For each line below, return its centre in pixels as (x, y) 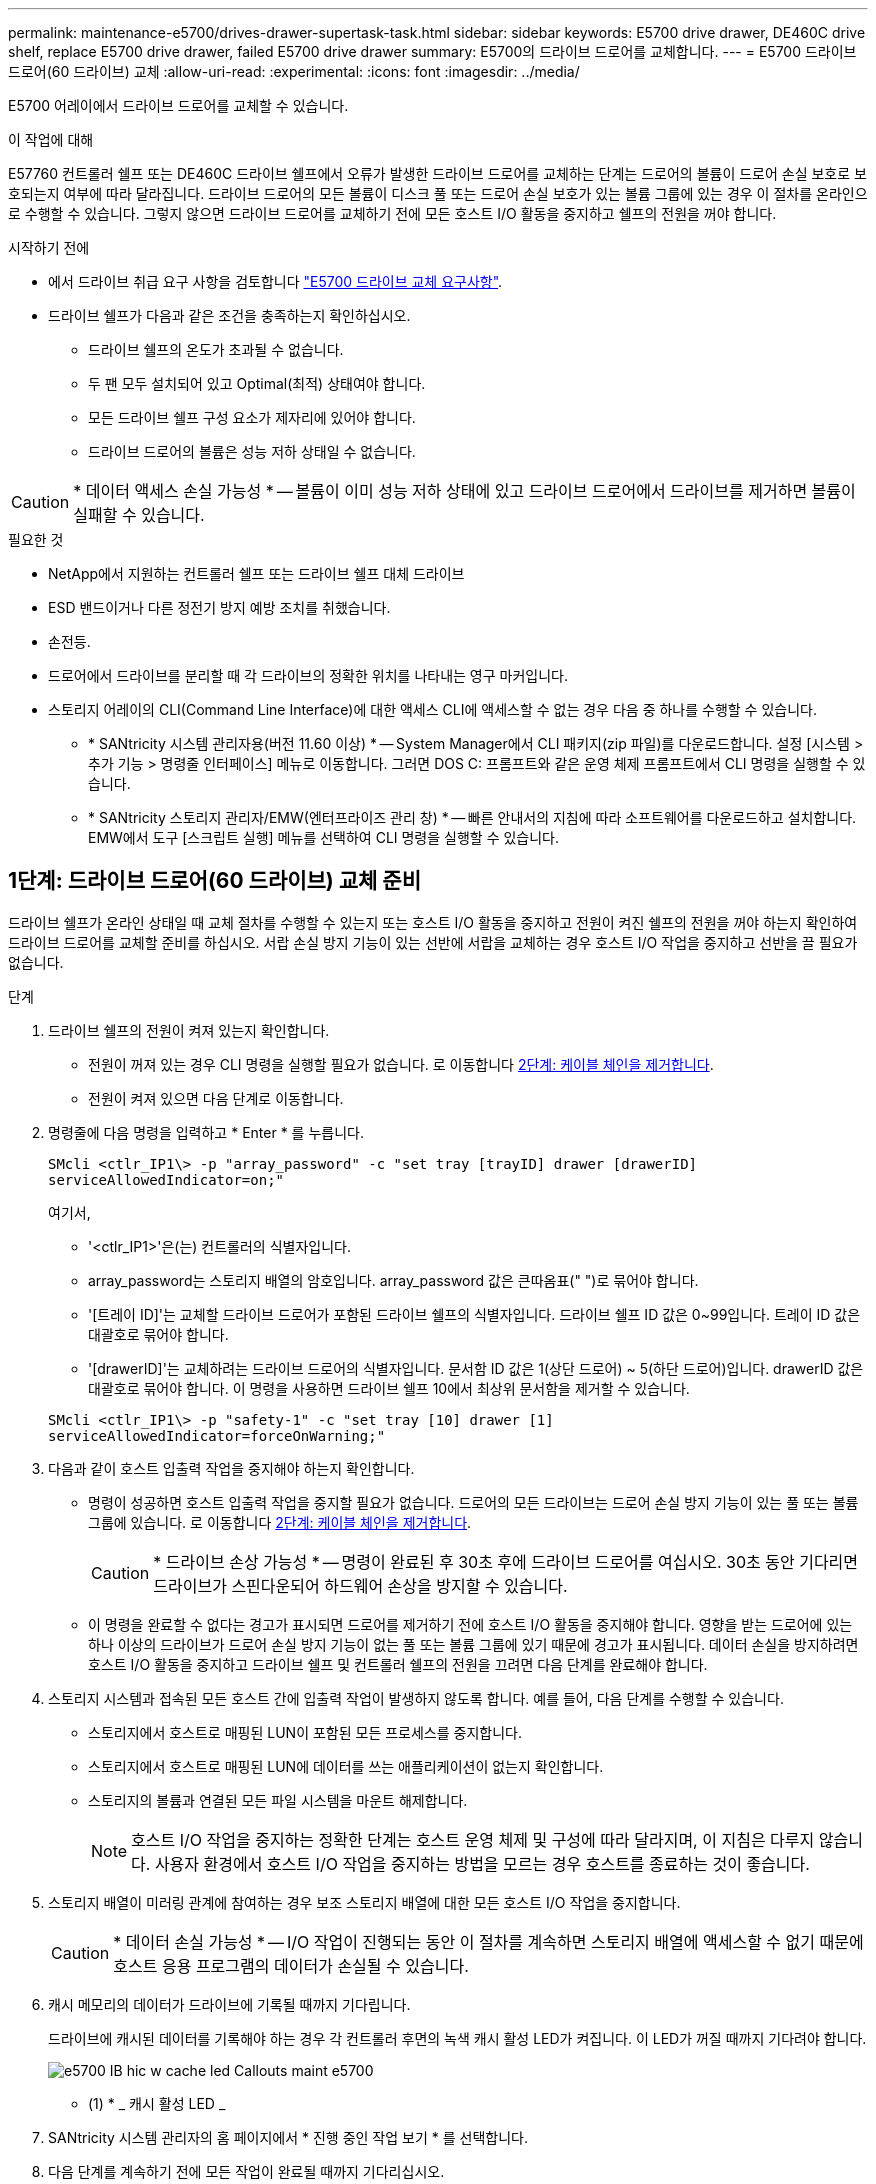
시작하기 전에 (49, 247)
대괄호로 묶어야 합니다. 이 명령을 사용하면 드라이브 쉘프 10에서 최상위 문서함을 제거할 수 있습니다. (389, 1388)
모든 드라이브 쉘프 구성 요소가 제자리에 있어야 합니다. (252, 417)
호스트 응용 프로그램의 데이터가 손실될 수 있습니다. (291, 1965)
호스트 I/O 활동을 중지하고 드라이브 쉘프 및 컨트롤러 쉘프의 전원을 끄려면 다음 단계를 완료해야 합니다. (398, 1664)
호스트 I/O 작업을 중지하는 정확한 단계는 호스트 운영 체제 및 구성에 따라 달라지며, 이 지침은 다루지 (473, 1839)
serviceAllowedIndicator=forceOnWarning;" (217, 1435)
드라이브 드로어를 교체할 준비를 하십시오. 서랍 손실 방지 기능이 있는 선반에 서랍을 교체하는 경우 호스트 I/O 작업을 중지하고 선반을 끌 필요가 (433, 942)
